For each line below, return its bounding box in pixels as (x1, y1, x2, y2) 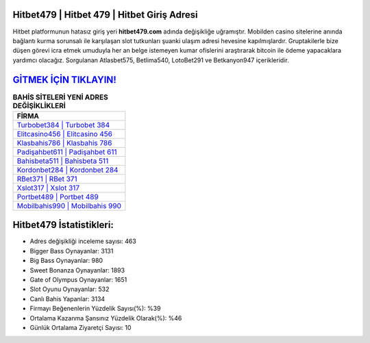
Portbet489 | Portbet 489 (16, 192, 99, 201)
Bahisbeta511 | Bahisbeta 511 (16, 156, 109, 166)
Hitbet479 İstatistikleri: (12, 219, 114, 231)
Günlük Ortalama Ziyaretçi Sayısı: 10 (29, 324, 132, 331)
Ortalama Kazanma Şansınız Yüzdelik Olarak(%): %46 (29, 314, 182, 322)
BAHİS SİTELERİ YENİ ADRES (12, 92, 109, 102)
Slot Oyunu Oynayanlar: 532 (29, 285, 110, 294)
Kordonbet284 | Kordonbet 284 (16, 165, 119, 175)
